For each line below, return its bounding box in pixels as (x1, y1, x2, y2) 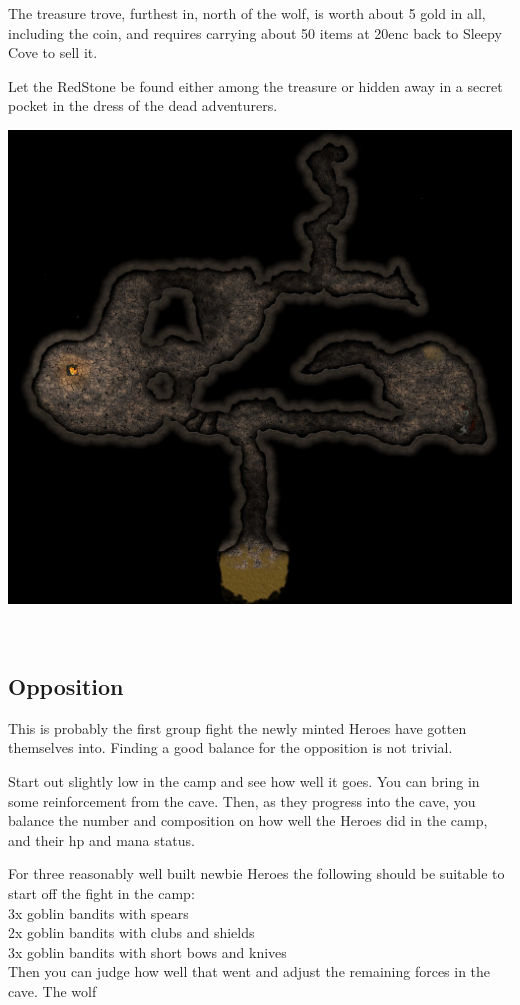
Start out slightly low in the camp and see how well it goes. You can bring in (8, 771, 480, 792)
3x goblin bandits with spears (8, 902, 189, 923)
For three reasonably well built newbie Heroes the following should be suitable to (8, 863, 505, 884)
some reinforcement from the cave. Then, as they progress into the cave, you (8, 790, 476, 811)
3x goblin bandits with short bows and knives (8, 941, 287, 962)
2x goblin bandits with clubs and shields (8, 922, 255, 943)
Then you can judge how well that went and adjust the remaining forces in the (8, 961, 491, 982)
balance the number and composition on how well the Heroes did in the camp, (8, 810, 488, 831)
